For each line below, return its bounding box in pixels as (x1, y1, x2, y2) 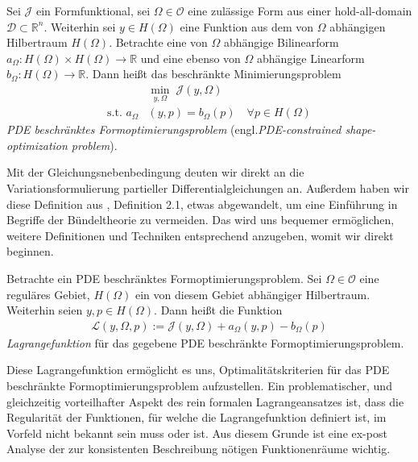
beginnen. (6, 243, 54, 260)
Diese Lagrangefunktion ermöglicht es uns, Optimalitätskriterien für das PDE (6, 361, 390, 378)
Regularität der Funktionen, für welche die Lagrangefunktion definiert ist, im (6, 409, 387, 426)
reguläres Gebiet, (6, 285, 90, 302)
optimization (6, 136, 68, 153)
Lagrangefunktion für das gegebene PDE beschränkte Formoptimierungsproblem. (6, 334, 404, 351)
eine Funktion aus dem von (180, 18, 314, 35)
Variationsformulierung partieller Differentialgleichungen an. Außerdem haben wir (6, 180, 409, 197)
